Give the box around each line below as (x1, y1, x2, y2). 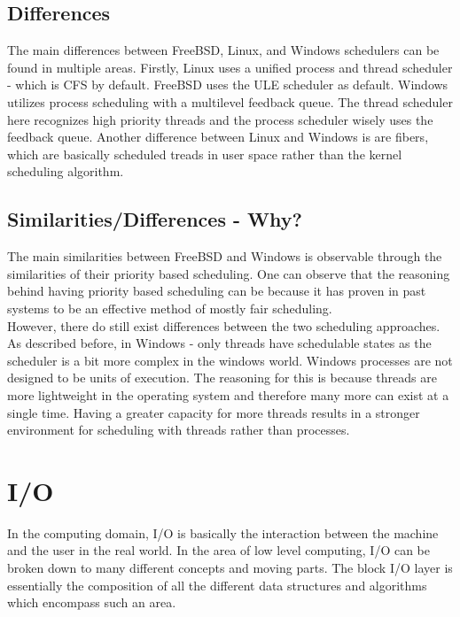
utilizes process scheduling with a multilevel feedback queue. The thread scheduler (7, 92, 453, 111)
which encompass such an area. (7, 593, 176, 612)
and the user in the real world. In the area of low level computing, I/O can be (7, 541, 430, 559)
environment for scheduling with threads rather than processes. (7, 420, 350, 439)
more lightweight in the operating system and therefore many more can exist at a (7, 385, 449, 404)
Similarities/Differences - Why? (7, 205, 302, 233)
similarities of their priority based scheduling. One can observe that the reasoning (7, 264, 450, 282)
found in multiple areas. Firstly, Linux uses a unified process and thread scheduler (7, 58, 453, 76)
